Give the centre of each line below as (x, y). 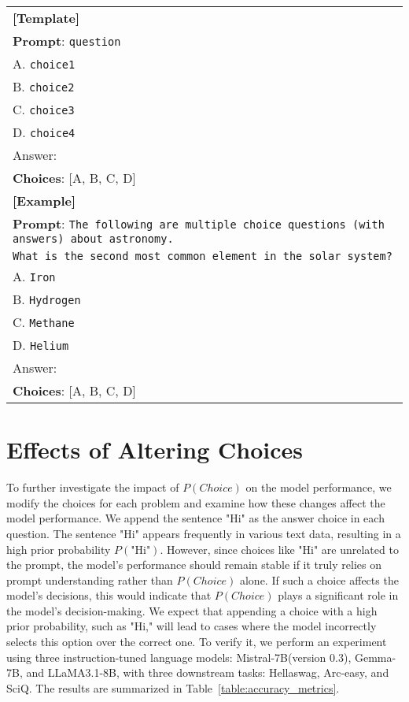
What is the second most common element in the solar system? (203, 256)
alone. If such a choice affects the (319, 579)
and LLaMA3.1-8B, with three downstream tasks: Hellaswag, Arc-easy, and (208, 672)
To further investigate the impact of (93, 487)
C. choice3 (44, 109)
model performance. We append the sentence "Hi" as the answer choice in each (195, 518)
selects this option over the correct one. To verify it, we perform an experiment (197, 642)
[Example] (44, 201)
